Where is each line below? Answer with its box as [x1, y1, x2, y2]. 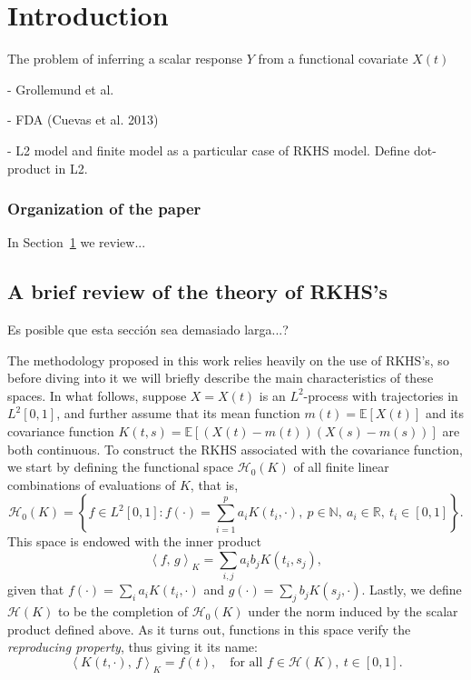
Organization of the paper [7, 197, 201, 220]
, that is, [190, 475, 239, 494]
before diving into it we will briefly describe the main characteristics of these [7, 368, 434, 387]
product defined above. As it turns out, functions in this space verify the [7, 619, 411, 638]
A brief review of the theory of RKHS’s [7, 277, 388, 305]
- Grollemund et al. [7, 79, 114, 98]
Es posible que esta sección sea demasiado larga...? [7, 320, 289, 339]
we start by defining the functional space [7, 457, 234, 476]
